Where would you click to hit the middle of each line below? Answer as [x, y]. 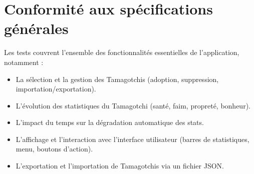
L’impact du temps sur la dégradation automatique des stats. [110, 122]
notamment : [24, 62]
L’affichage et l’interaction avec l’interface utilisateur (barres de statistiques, [133, 139]
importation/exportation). [56, 89]
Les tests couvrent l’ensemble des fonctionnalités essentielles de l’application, [122, 52]
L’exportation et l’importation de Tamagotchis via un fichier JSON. [120, 166]
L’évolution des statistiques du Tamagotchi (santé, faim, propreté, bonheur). [133, 105]
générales [36, 28]
